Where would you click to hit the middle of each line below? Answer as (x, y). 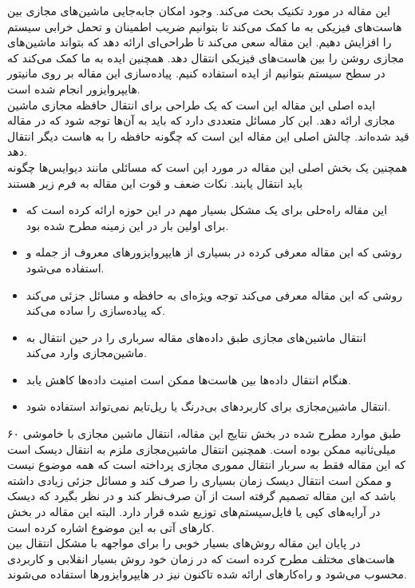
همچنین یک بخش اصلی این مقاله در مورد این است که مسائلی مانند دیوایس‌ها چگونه (207, 167)
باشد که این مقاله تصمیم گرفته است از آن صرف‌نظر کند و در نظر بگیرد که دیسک (202, 496)
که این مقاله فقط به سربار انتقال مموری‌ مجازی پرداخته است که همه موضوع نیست (207, 465)
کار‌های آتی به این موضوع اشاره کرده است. (111, 527)
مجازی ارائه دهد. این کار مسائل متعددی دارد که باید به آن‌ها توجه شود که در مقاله (202, 120)
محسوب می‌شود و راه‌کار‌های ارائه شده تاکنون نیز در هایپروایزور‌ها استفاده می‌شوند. (207, 574)
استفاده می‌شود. (65, 267)
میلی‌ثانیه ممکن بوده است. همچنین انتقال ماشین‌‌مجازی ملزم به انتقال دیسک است (202, 449)
